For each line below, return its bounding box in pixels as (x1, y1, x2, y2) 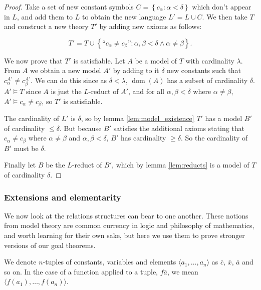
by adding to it (113, 65, 159, 75)
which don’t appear (192, 1, 251, 11)
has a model (205, 113, 242, 123)
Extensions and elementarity (4, 190, 122, 203)
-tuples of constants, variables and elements (43, 256, 176, 267)
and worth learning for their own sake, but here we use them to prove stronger (4, 230, 245, 240)
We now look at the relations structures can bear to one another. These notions (4, 210, 248, 220)
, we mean (167, 266, 198, 276)
